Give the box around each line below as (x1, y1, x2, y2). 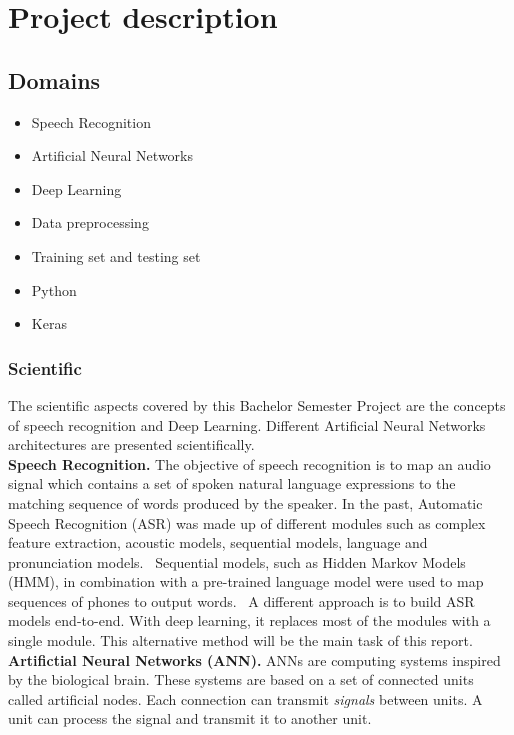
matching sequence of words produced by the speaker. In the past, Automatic (8, 492, 483, 513)
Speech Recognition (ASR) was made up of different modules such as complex (8, 512, 486, 533)
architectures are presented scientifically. (8, 434, 255, 455)
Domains (8, 64, 101, 95)
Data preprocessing (31, 212, 149, 233)
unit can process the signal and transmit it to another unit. (8, 708, 372, 729)
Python (31, 279, 77, 300)
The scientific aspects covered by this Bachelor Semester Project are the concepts (8, 394, 506, 415)
